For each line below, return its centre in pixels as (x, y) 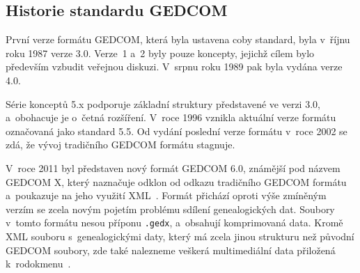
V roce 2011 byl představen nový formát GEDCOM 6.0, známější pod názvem (173, 167)
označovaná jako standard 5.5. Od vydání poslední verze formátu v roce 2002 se (177, 131)
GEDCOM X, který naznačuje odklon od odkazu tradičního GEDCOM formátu (176, 181)
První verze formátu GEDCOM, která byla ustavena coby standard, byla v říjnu (178, 39)
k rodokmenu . (38, 264)
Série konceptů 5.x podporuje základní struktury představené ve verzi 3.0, (163, 103)
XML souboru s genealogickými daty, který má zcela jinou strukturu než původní (180, 236)
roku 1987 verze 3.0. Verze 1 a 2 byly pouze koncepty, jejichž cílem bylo (160, 53)
